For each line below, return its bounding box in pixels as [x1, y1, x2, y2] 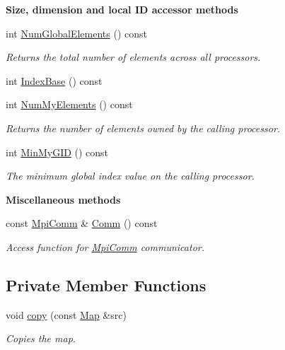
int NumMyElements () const [6, 97, 133, 112]
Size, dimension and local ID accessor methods [6, 2, 238, 16]
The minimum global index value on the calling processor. [6, 168, 255, 183]
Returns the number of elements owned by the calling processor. [6, 120, 281, 135]
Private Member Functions [6, 274, 207, 296]
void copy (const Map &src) [6, 307, 127, 322]
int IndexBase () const [6, 73, 103, 88]
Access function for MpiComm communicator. [6, 239, 204, 254]
